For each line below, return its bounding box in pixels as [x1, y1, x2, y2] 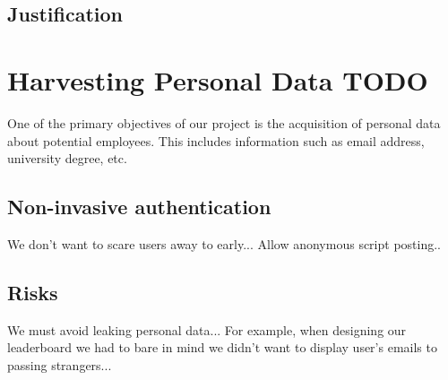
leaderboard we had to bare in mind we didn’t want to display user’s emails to [7, 338, 437, 357]
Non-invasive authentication [7, 193, 271, 220]
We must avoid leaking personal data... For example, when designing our [7, 320, 407, 339]
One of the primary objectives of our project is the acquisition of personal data [7, 113, 441, 132]
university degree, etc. [7, 149, 127, 168]
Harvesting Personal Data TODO [7, 61, 428, 98]
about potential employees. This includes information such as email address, [7, 131, 425, 150]
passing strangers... [7, 355, 112, 374]
